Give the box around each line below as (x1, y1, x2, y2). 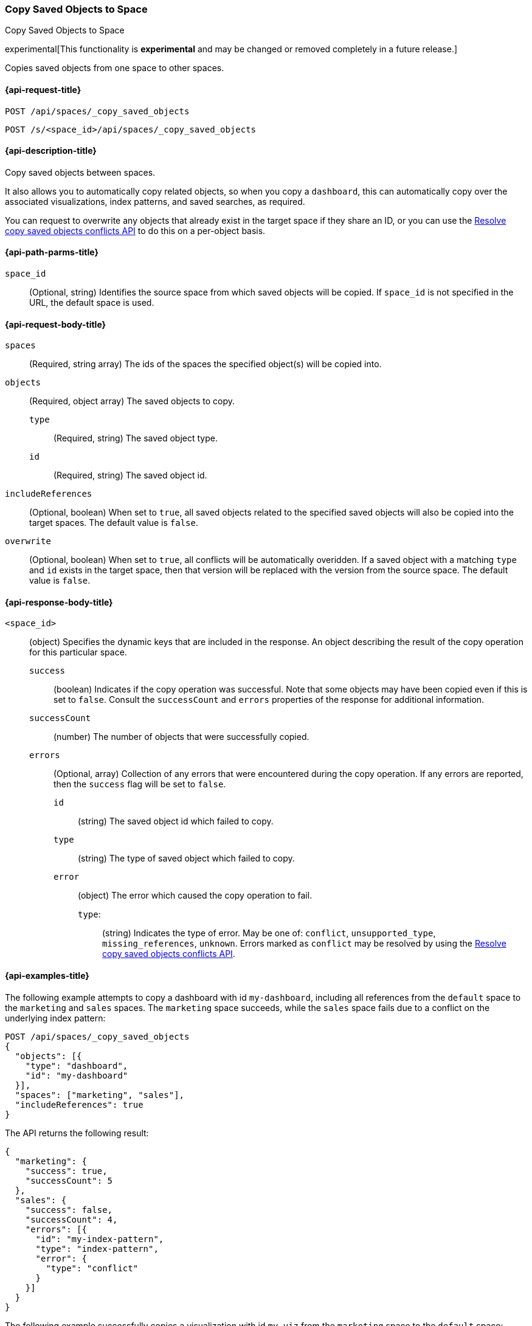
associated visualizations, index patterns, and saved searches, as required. (5, 196, 305, 207)
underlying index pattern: (5, 1012, 106, 1023)
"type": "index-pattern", (35, 1243, 159, 1254)
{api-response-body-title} (5, 596, 113, 607)
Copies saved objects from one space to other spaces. (5, 63, 224, 74)
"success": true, (25, 1165, 108, 1176)
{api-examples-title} (5, 970, 89, 981)
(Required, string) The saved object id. (54, 470, 207, 481)
